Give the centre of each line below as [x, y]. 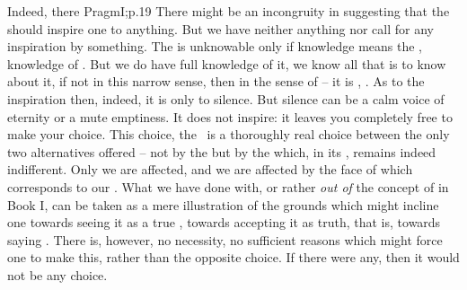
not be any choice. [57, 274]
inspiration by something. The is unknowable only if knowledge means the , [215, 46]
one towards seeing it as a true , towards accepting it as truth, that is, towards [224, 222]
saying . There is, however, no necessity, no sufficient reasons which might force [225, 239]
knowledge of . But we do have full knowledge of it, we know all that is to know [227, 63]
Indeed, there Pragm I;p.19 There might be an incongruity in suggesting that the [229, 11]
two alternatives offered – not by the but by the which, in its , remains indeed [222, 151]
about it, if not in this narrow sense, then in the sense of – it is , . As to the [216, 81]
